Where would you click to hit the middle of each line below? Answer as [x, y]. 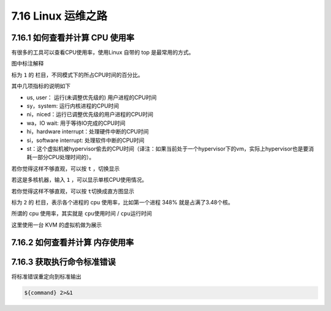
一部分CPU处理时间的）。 [63, 157]
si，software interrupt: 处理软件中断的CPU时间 [86, 140]
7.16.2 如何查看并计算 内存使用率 [73, 242]
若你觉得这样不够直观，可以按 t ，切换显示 [66, 168]
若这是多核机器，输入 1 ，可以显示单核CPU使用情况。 [79, 180]
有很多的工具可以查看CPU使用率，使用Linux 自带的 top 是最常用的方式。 [103, 53]
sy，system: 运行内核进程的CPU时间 [73, 106]
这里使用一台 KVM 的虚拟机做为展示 [57, 225]
